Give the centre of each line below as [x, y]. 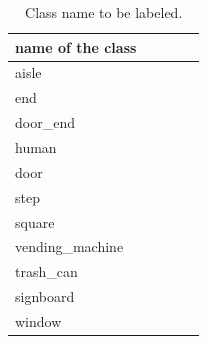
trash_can [46, 271]
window [38, 320]
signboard [45, 296]
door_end [45, 122]
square [35, 221]
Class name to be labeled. [104, 12]
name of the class [76, 46]
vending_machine [69, 246]
